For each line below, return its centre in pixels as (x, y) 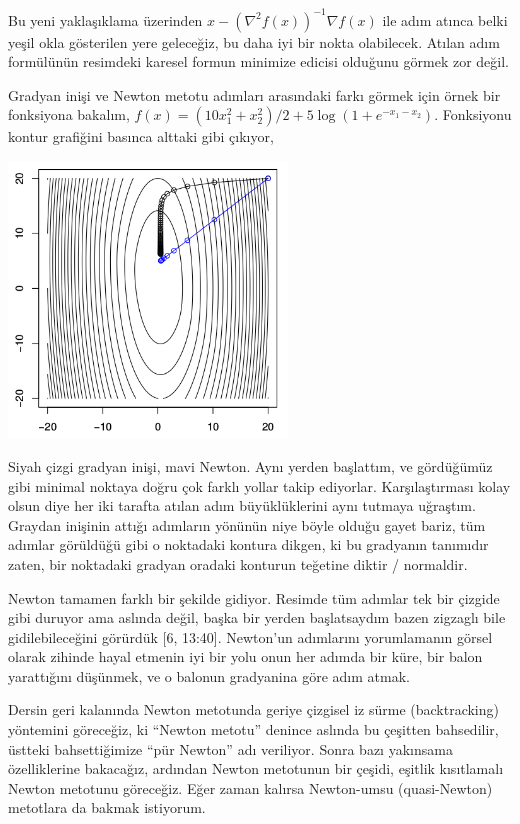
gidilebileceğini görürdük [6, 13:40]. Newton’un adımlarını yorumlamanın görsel (250, 636)
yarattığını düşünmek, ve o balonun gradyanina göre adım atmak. (209, 675)
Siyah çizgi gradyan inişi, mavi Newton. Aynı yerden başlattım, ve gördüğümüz (250, 465)
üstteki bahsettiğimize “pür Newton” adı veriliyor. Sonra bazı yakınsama (230, 748)
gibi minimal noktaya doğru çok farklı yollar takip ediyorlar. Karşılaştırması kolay (259, 485)
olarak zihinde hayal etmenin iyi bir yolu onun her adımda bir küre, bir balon (245, 656)
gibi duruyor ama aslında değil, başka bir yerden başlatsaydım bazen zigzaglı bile (257, 617)
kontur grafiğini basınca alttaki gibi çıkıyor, (141, 136)
